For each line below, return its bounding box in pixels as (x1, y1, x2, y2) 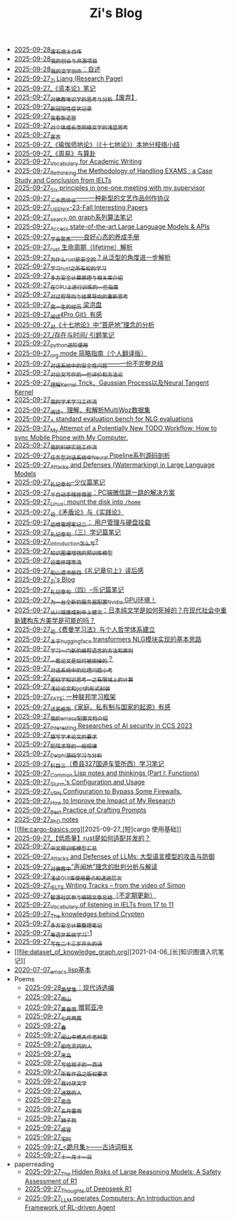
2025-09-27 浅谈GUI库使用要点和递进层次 (14, 871, 122, 882)
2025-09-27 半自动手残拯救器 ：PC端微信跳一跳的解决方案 (14, 488, 176, 499)
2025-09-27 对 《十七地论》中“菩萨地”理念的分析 (14, 320, 155, 330)
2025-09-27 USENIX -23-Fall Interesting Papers (14, 203, 148, 213)
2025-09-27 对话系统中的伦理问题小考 (14, 664, 113, 674)
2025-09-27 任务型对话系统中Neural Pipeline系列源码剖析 (14, 451, 171, 461)
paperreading (14, 1160, 55, 1168)
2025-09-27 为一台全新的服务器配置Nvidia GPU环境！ (14, 596, 157, 606)
